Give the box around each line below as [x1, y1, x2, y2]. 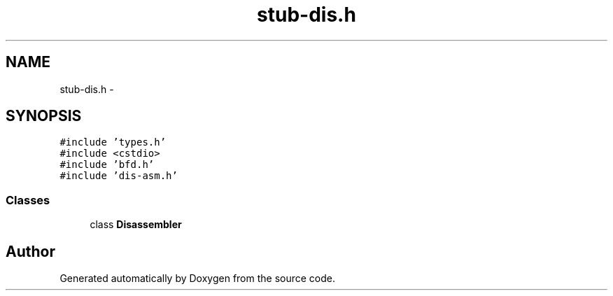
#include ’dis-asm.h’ [59, 170, 178, 182]
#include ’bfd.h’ [59, 159, 155, 171]
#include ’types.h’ [59, 136, 167, 148]
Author [6, 242, 55, 260]
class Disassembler [90, 218, 182, 231]
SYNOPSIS [6, 107, 82, 125]
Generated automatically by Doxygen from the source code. [59, 272, 336, 285]
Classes [6, 192, 50, 207]
